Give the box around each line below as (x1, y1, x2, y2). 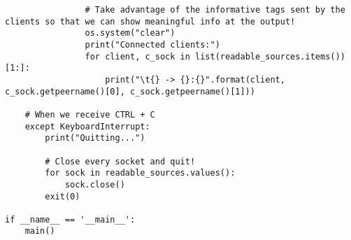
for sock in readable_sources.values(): (45, 168, 236, 178)
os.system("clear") (85, 28, 175, 38)
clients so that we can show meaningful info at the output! (5, 16, 296, 27)
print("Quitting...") (45, 133, 145, 143)
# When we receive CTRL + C (24, 109, 155, 120)
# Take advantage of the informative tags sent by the (85, 5, 345, 15)
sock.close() (64, 179, 125, 190)
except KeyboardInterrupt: (24, 121, 150, 132)
